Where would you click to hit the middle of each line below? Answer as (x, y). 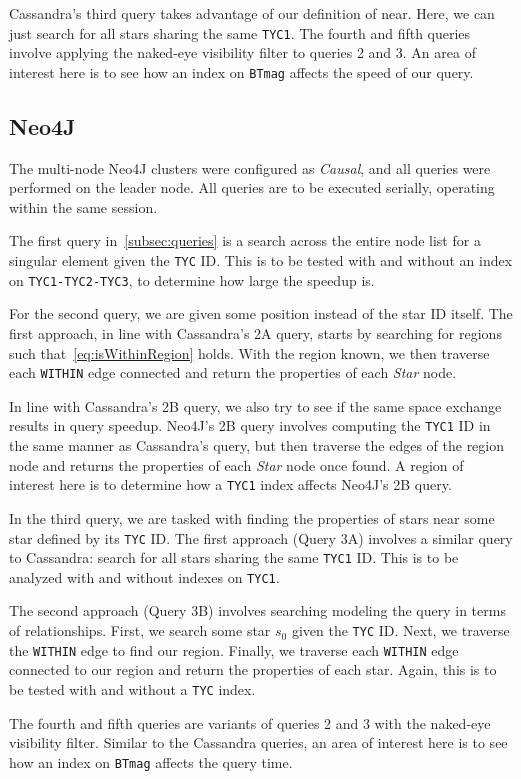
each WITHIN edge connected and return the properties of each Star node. (233, 372)
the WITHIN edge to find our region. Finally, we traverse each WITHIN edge (234, 649)
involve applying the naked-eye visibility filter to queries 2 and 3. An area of (242, 52)
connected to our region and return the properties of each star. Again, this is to (253, 669)
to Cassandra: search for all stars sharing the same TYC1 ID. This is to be (234, 557)
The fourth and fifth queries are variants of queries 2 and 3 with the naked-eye (250, 722)
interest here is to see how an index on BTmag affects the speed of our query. (241, 71)
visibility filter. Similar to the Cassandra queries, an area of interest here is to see (258, 742)
